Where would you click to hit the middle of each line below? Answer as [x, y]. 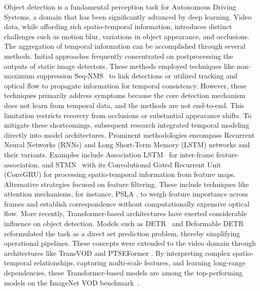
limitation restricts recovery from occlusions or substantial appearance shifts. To [128, 115]
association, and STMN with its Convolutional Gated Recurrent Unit [113, 164]
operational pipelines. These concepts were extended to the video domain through [130, 243]
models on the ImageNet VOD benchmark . [72, 282]
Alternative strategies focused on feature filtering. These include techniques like [126, 184]
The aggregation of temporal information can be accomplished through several [125, 46]
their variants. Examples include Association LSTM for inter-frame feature [121, 154]
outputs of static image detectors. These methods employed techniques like [119, 66]
